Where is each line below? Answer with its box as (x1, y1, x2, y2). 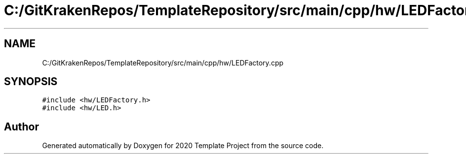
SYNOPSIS (4, 75, 58, 88)
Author (4, 120, 39, 133)
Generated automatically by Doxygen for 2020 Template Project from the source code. (42, 141, 324, 150)
